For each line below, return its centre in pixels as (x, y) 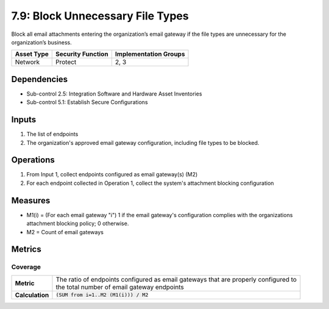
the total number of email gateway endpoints (120, 287)
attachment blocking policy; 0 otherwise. (78, 224)
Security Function (82, 54)
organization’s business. (42, 42)
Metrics (27, 249)
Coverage (26, 267)
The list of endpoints (52, 134)
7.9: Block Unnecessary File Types (100, 16)
